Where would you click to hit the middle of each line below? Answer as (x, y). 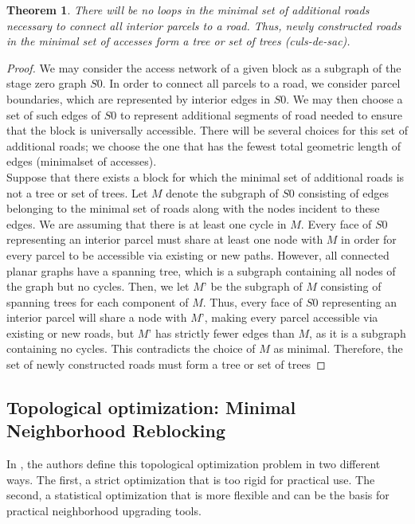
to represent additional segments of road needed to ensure (261, 114)
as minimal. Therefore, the (338, 348)
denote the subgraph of (222, 192)
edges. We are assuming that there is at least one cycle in (147, 223)
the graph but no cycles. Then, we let (98, 286)
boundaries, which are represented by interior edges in (139, 98)
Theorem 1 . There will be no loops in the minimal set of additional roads (188, 10)
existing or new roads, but (70, 332)
